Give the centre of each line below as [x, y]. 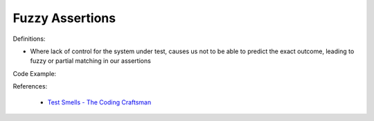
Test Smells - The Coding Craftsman [99, 102]
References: [30, 86]
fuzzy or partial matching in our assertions [91, 61]
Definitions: [29, 39]
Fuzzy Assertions [64, 18]
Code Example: [35, 73]
